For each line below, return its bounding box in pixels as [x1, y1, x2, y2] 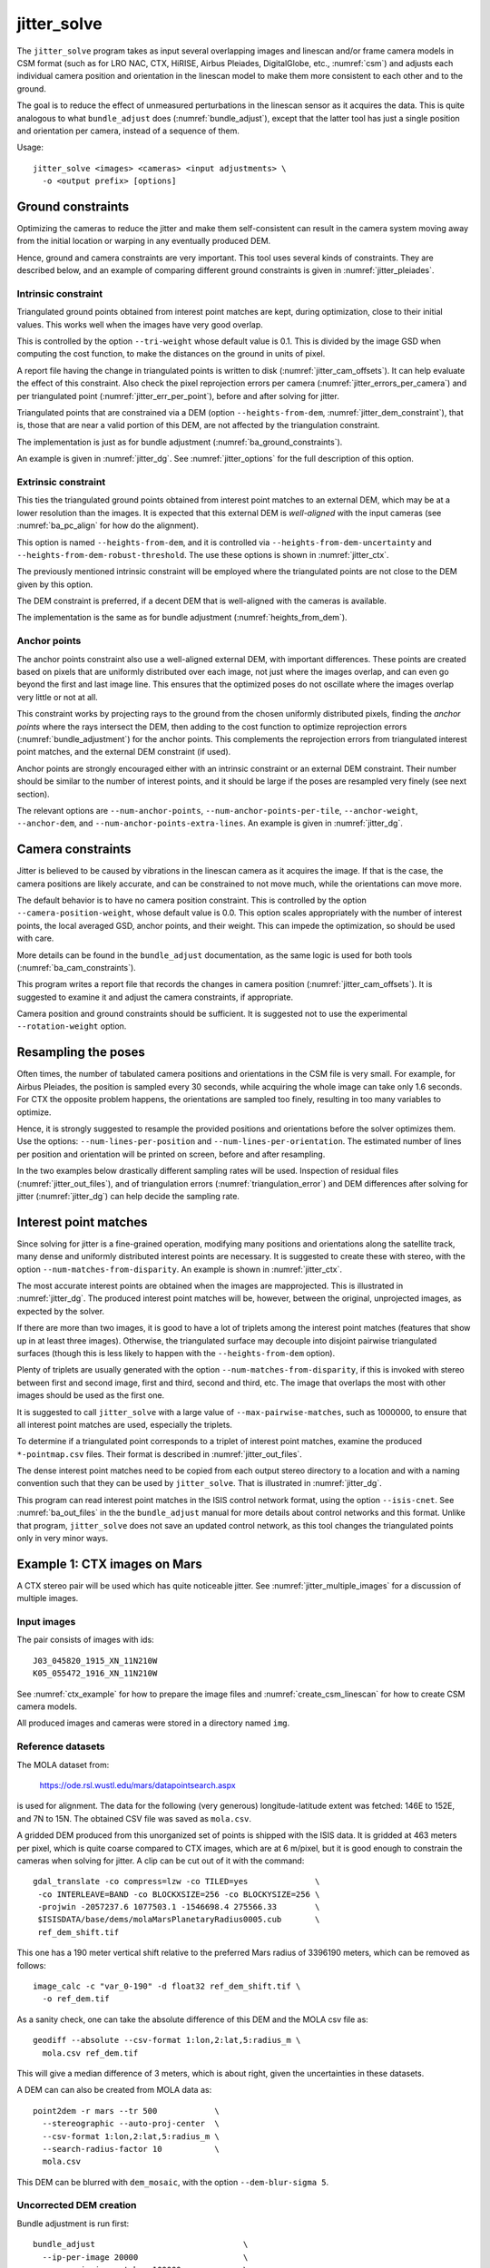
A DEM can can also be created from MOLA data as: [16, 2085, 212, 2096]
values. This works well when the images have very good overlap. [16, 318, 263, 330]
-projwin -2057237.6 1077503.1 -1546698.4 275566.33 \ [37, 1901, 320, 1912]
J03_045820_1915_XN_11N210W [33, 1656, 158, 1666]
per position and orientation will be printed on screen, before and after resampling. [16, 1149, 326, 1159]
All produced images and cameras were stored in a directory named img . [16, 1717, 290, 1728]
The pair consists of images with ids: [16, 1634, 154, 1646]
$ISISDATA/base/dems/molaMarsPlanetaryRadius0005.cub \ [37, 1914, 320, 1925]
